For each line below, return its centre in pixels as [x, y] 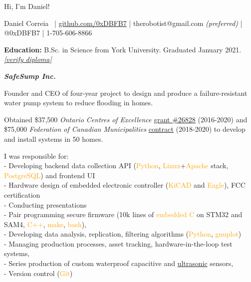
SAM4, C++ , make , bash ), [45, 224]
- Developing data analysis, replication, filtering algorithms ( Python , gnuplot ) [123, 234]
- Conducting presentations [45, 204]
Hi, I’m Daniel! [27, 6]
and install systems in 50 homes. [54, 139]
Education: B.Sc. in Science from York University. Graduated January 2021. [123, 49]
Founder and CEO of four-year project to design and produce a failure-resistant [126, 93]
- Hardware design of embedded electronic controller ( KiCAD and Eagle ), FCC [125, 185]
